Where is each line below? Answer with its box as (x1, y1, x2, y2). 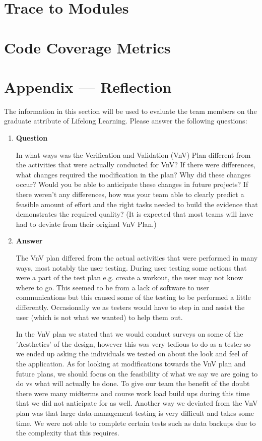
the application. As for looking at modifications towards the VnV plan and (16, 358, 246, 368)
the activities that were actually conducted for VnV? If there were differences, (16, 159, 255, 170)
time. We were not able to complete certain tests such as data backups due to (16, 417, 256, 428)
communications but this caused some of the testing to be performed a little (16, 292, 251, 302)
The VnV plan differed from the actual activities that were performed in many (16, 253, 258, 263)
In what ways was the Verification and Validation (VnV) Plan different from (16, 149, 251, 160)
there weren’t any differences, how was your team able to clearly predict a (16, 189, 244, 200)
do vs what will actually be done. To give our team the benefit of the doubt (16, 378, 250, 389)
